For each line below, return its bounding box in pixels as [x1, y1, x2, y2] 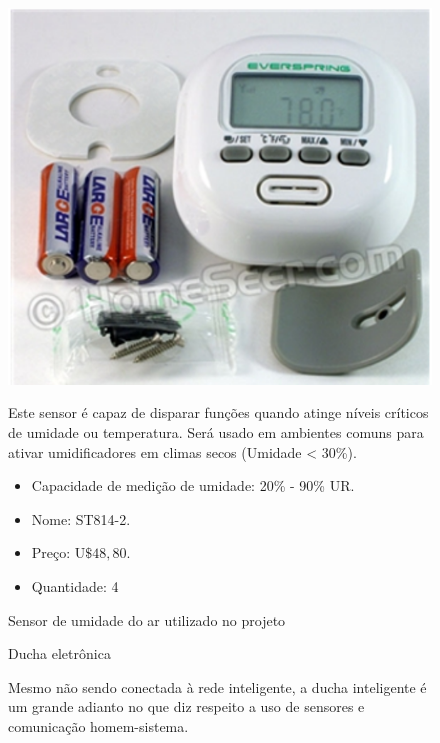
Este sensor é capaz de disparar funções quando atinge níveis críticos [8, 402, 429, 423]
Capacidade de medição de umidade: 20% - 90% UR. [31, 475, 355, 496]
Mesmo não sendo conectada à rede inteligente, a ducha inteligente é [8, 676, 427, 697]
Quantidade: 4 [31, 576, 119, 597]
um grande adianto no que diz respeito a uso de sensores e [8, 696, 365, 717]
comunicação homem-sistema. [8, 716, 189, 736]
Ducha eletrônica [8, 643, 111, 664]
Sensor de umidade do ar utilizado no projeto [8, 609, 286, 630]
